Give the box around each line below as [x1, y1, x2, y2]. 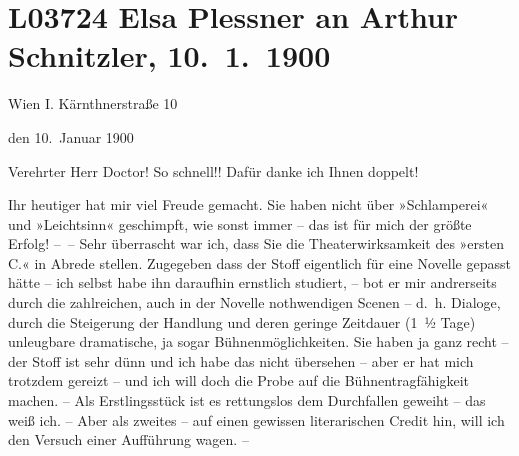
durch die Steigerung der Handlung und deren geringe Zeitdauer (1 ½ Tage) [8, 311, 476, 332]
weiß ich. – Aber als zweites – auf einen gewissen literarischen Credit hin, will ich [8, 409, 505, 430]
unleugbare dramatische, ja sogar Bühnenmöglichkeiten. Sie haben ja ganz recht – [8, 331, 509, 352]
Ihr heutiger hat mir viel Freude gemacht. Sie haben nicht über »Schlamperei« [8, 194, 489, 215]
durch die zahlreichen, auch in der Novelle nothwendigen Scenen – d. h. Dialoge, [8, 292, 501, 313]
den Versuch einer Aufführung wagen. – [8, 429, 249, 450]
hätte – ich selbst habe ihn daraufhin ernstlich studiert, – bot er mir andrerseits [8, 272, 497, 293]
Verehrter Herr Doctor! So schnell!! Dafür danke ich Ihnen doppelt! [8, 160, 419, 181]
